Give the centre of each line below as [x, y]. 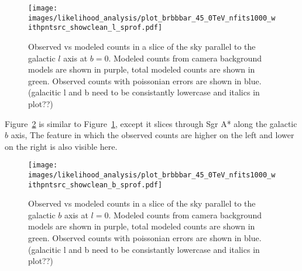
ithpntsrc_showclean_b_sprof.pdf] [95, 185]
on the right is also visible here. [61, 146]
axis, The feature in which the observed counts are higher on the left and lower [152, 135]
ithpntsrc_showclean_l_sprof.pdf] [95, 28]
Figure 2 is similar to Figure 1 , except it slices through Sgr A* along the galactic [151, 123]
